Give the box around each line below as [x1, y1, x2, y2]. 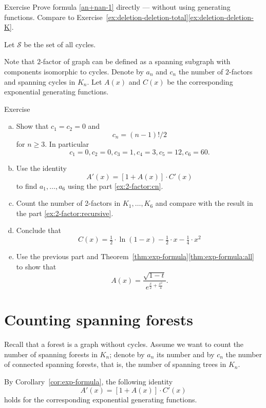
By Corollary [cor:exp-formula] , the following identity [4, 376, 173, 387]
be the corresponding [167, 76, 233, 87]
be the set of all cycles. [24, 38, 96, 49]
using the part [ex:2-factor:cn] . [67, 180, 163, 191]
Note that [4, 56, 35, 67]
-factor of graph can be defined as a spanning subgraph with [41, 56, 231, 67]
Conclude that [16, 225, 61, 236]
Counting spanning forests [4, 309, 194, 330]
